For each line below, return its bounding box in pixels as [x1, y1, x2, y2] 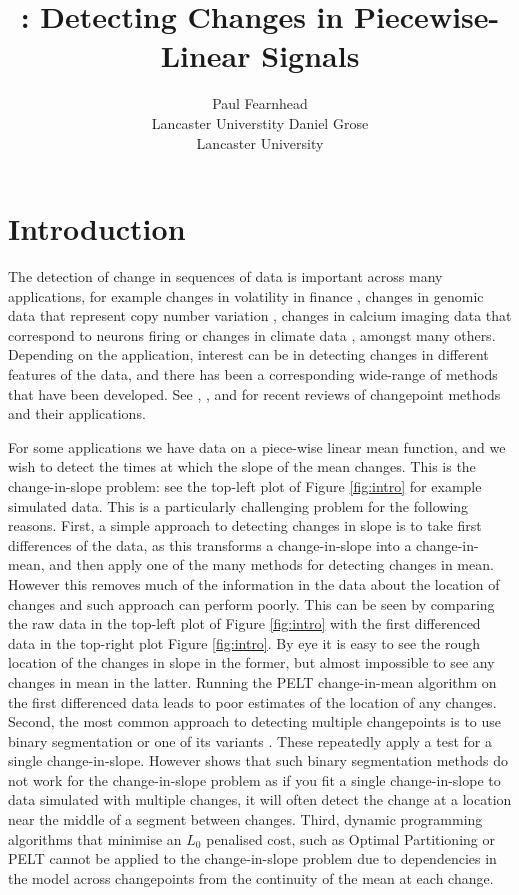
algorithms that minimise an [8, 828, 182, 849]
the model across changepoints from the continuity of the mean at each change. [8, 867, 494, 888]
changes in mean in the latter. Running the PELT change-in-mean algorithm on [8, 671, 497, 692]
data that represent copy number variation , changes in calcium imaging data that [8, 305, 512, 326]
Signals [261, 35, 360, 76]
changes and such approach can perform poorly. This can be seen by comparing [8, 593, 495, 614]
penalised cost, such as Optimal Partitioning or [206, 828, 495, 849]
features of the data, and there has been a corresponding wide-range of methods [8, 364, 498, 384]
